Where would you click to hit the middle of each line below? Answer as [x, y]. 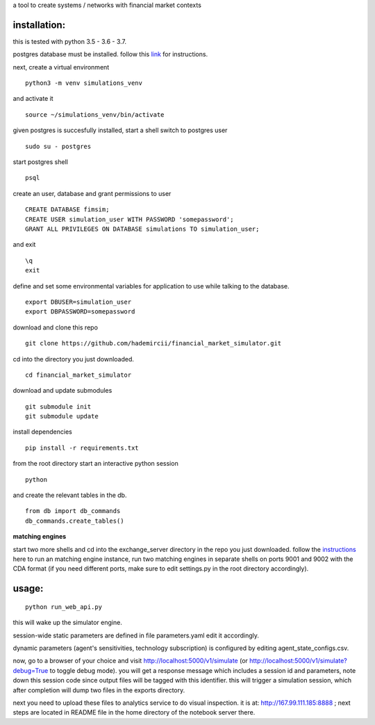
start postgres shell [41, 162]
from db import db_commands [73, 511]
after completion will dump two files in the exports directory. [99, 690]
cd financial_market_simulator [78, 375]
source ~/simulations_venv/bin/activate [95, 114]
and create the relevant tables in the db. [70, 495]
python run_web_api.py [64, 607]
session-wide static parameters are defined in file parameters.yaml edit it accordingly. [136, 635]
